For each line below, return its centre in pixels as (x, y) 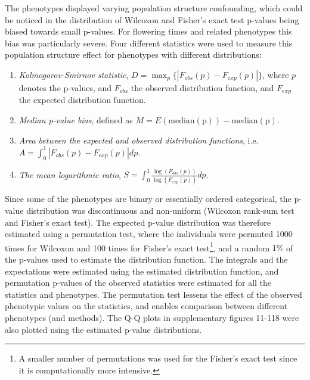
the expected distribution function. (82, 100)
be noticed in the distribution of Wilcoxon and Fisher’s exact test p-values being (152, 19)
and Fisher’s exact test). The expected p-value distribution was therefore (138, 222)
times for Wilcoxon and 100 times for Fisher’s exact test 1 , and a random (137, 247)
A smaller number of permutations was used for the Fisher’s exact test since (158, 358)
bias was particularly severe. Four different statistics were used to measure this (149, 43)
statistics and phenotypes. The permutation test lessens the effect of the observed (154, 294)
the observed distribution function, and (202, 87)
